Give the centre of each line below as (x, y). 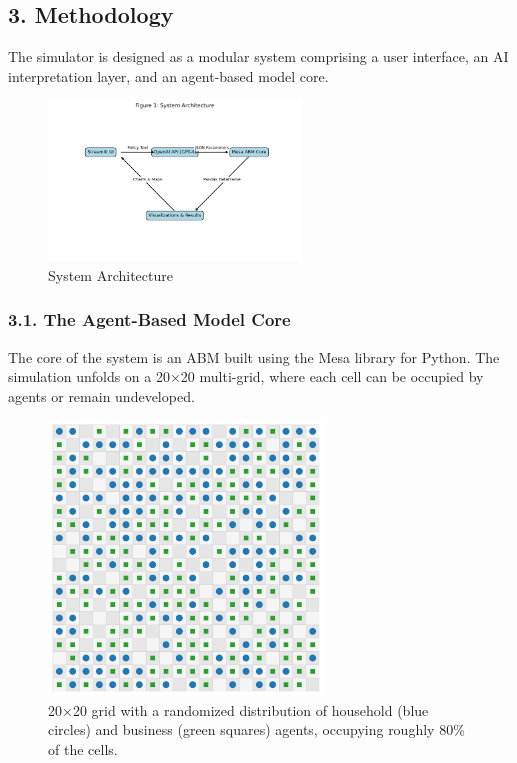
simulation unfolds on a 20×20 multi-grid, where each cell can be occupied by (246, 376)
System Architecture (110, 274)
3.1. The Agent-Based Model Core (149, 319)
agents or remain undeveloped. (101, 395)
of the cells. (83, 748)
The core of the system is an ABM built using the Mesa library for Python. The (254, 356)
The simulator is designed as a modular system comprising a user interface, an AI (258, 56)
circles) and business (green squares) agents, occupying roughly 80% (256, 729)
